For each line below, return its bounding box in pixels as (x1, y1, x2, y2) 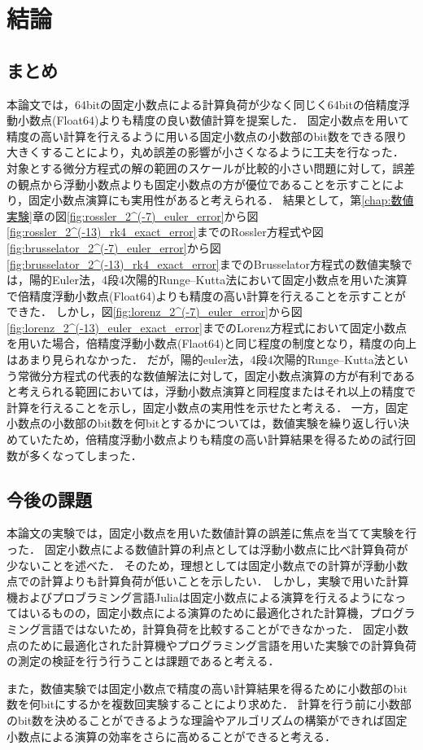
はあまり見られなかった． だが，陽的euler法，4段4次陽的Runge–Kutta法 (7, 351, 386, 368)
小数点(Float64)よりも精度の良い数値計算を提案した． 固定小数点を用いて (17, 112, 410, 129)
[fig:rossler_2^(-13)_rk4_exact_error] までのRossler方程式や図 (7, 223, 324, 240)
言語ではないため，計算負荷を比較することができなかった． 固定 (40, 621, 386, 637)
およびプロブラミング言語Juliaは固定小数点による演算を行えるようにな (17, 588, 395, 605)
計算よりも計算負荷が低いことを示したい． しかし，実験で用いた (40, 572, 386, 590)
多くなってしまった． (28, 446, 142, 463)
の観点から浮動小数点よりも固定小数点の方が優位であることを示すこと (7, 175, 382, 192)
